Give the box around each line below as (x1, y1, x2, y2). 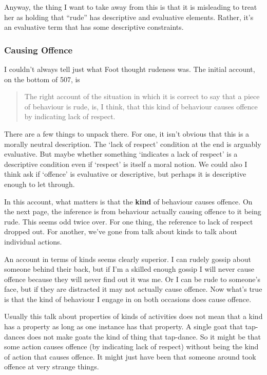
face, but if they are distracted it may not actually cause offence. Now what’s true (4, 284, 262, 294)
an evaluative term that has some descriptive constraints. (4, 22, 184, 32)
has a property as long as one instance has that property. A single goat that (4, 321, 243, 332)
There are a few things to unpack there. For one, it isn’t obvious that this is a (4, 128, 250, 139)
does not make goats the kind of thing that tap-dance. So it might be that (27, 331, 261, 342)
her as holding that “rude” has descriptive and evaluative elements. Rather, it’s (4, 11, 254, 22)
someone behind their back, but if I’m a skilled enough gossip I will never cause (4, 264, 254, 274)
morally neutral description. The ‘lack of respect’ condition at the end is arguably (4, 138, 261, 149)
